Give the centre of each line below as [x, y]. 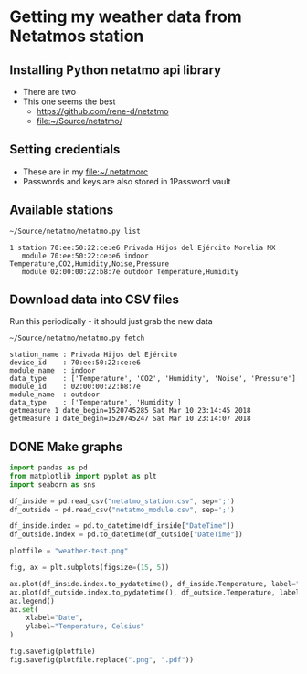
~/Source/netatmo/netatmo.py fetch [77, 338]
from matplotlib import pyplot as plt [83, 476]
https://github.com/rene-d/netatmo [102, 111]
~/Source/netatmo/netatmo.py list [75, 231]
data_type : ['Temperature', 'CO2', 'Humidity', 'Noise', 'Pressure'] [153, 379]
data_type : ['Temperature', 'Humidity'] [95, 403]
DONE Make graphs [66, 446]
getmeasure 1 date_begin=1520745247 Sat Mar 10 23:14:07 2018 [130, 419]
